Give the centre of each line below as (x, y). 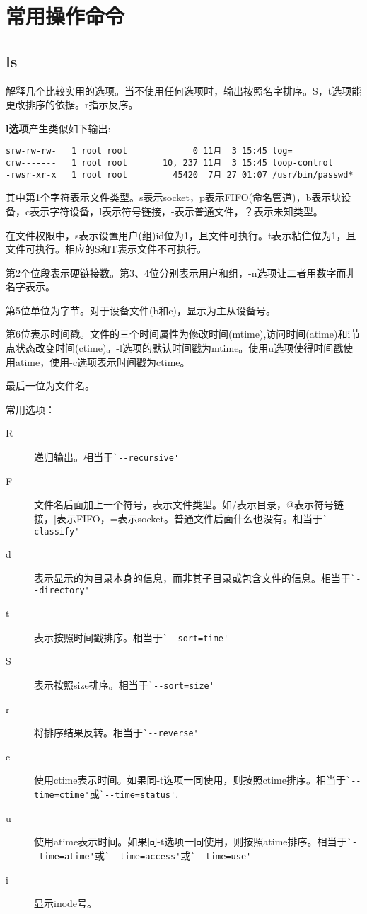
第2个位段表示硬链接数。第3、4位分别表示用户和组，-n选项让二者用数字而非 (181, 272)
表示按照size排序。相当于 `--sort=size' (124, 684)
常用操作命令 (65, 16)
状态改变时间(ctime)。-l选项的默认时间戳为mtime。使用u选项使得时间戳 (179, 348)
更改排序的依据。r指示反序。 (72, 104)
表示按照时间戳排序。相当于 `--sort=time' (132, 637)
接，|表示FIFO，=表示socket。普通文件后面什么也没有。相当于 (179, 518)
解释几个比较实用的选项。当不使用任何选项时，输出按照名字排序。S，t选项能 (184, 90)
